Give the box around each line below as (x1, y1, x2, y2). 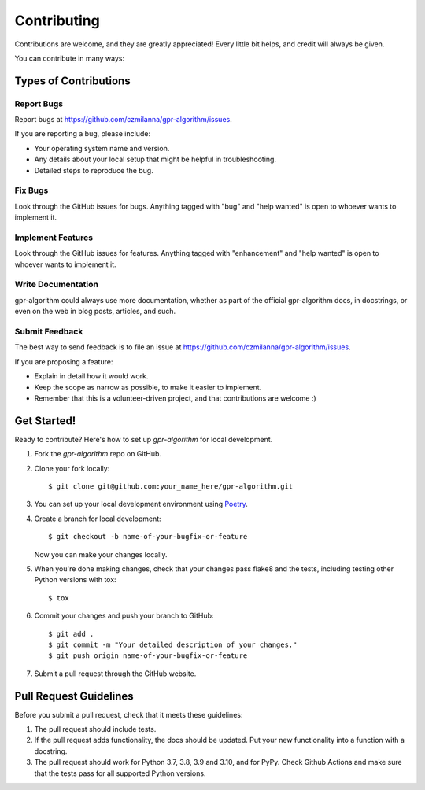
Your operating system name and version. (34, 143, 170, 153)
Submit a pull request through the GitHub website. (34, 669, 197, 678)
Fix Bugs (14, 185, 49, 196)
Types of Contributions (14, 74, 131, 87)
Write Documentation (14, 279, 98, 290)
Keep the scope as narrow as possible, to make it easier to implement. (34, 382, 262, 392)
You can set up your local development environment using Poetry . (34, 500, 248, 509)
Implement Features (14, 232, 94, 243)
